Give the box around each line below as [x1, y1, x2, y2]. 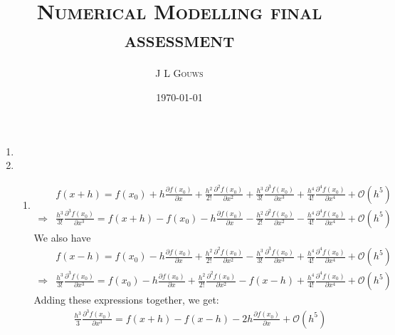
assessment [124, 24, 235, 53]
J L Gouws [155, 66, 204, 81]
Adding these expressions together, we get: [33, 292, 219, 307]
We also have [33, 230, 91, 244]
